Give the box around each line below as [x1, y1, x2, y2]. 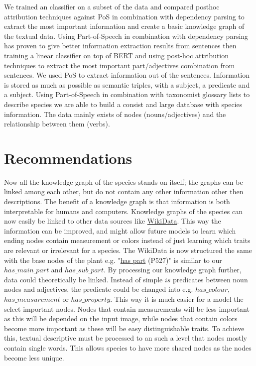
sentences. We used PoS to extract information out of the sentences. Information [4, 70, 250, 80]
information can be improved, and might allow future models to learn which [4, 225, 236, 236]
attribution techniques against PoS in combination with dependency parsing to [4, 11, 245, 21]
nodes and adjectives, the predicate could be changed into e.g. [4, 284, 193, 294]
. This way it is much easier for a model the [110, 293, 244, 304]
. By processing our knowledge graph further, [103, 264, 242, 275]
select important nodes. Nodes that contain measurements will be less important [4, 303, 250, 314]
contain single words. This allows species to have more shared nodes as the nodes [4, 342, 252, 353]
